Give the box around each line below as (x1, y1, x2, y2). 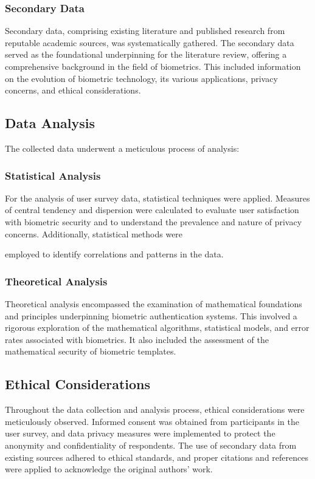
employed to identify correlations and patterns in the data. (5, 248, 224, 260)
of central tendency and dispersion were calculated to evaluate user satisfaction (5, 203, 299, 216)
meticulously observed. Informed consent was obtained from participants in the (5, 415, 299, 427)
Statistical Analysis (5, 168, 101, 183)
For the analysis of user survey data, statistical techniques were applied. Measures (5, 191, 310, 204)
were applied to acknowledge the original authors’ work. (5, 463, 213, 475)
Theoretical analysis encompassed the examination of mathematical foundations (5, 297, 302, 310)
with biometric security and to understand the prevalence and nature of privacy (5, 215, 302, 228)
